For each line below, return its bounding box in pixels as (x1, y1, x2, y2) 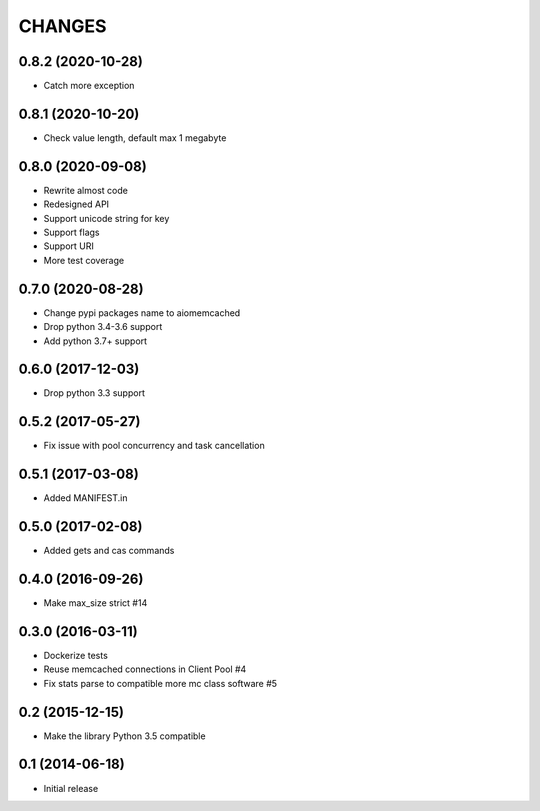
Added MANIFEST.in (43, 492, 128, 504)
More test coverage (43, 254, 125, 266)
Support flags (43, 226, 100, 239)
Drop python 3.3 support (43, 387, 145, 399)
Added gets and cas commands (43, 545, 175, 557)
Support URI (43, 240, 94, 252)
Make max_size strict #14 (43, 597, 148, 609)
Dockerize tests (43, 649, 109, 661)
